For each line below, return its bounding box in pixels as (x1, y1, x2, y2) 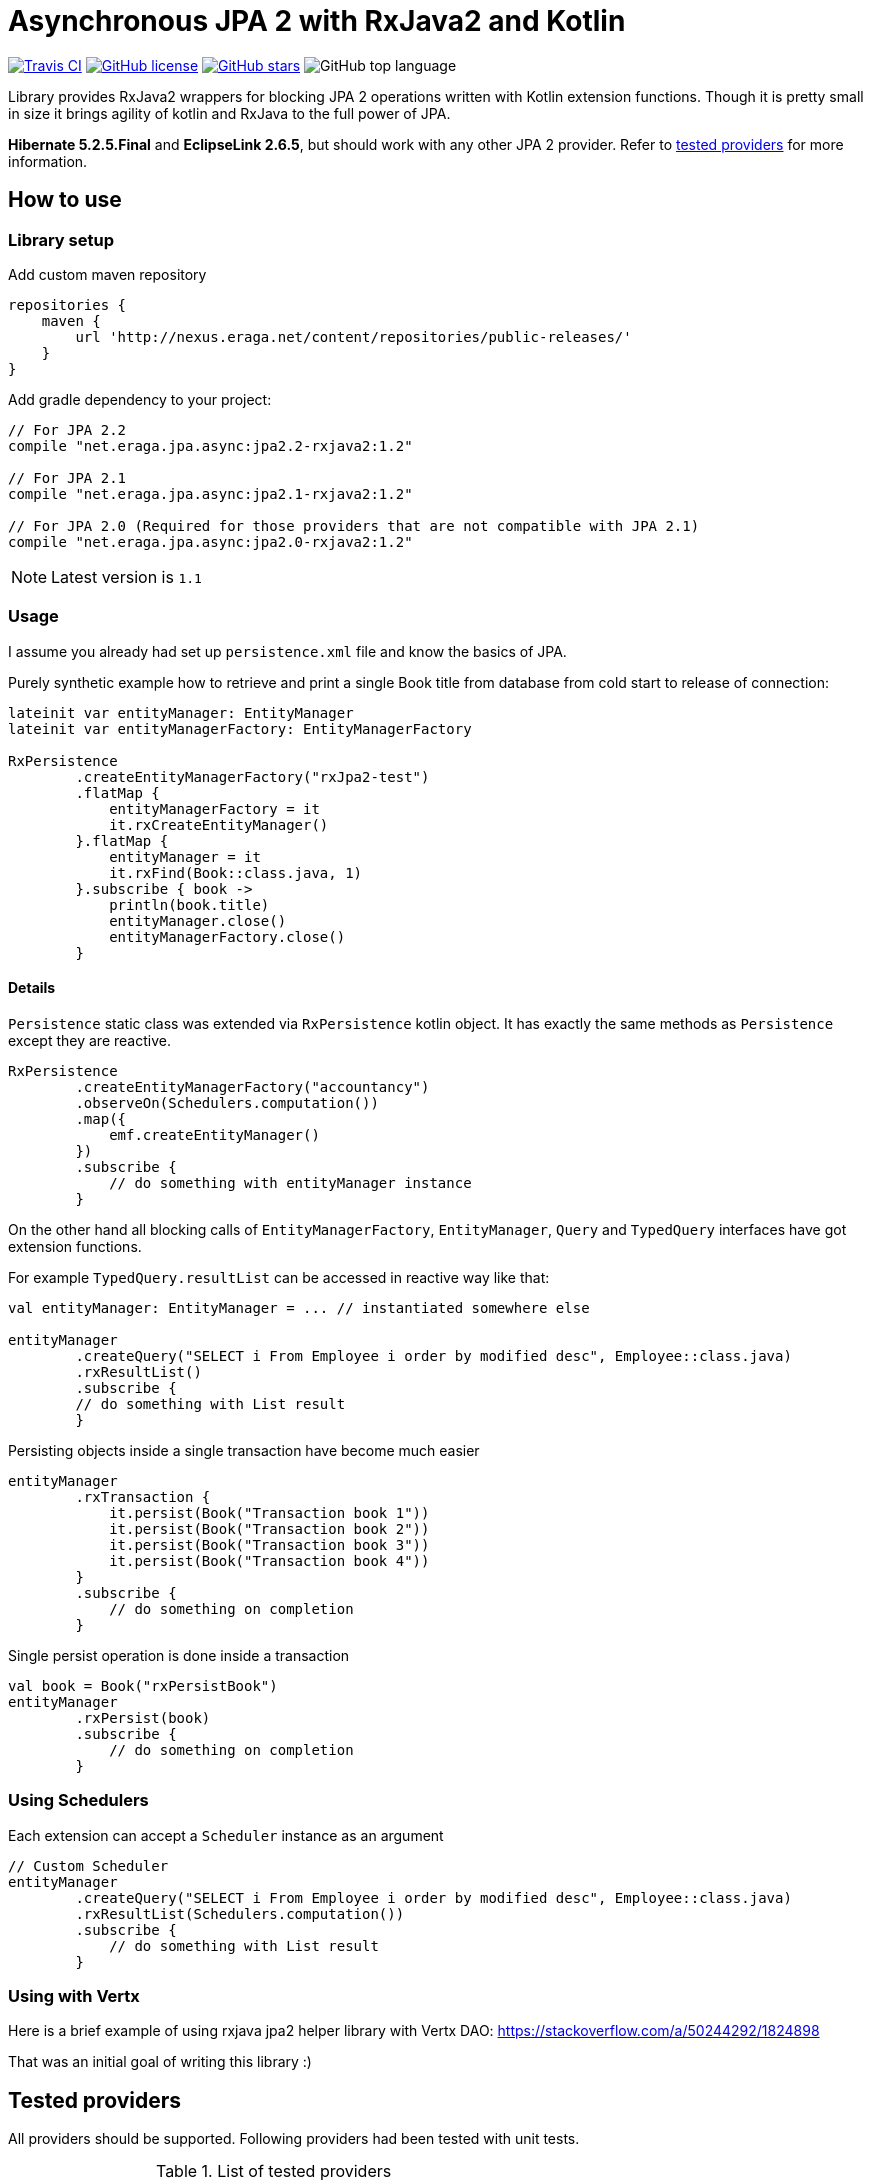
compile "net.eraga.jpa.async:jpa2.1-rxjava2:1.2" (8, 485, 413, 502)
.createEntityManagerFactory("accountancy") (75, 1078, 430, 1095)
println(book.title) (109, 896, 270, 913)
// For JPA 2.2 (8, 421, 127, 438)
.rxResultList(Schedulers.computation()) (75, 1905, 405, 1922)
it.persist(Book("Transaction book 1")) (109, 1504, 430, 1521)
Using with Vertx (8, 1986, 140, 2007)
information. (8, 152, 88, 170)
